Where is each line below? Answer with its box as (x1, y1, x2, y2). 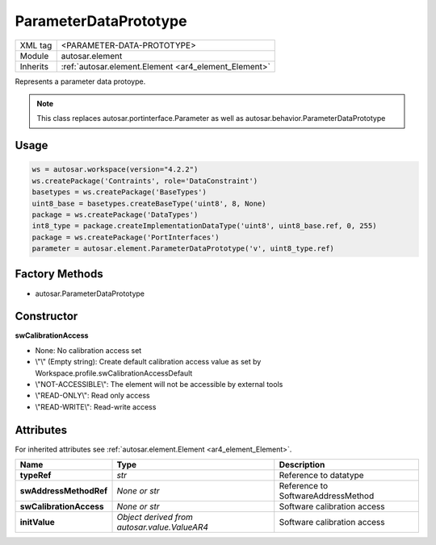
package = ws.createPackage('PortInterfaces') (31, 232, 220, 242)
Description (279, 460, 325, 471)
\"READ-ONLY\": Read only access (35, 391, 150, 401)
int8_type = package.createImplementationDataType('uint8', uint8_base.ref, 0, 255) (31, 222, 377, 231)
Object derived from (116, 512, 194, 523)
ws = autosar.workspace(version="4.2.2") (31, 165, 199, 174)
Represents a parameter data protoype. (15, 77, 146, 86)
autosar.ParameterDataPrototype (35, 289, 145, 298)
